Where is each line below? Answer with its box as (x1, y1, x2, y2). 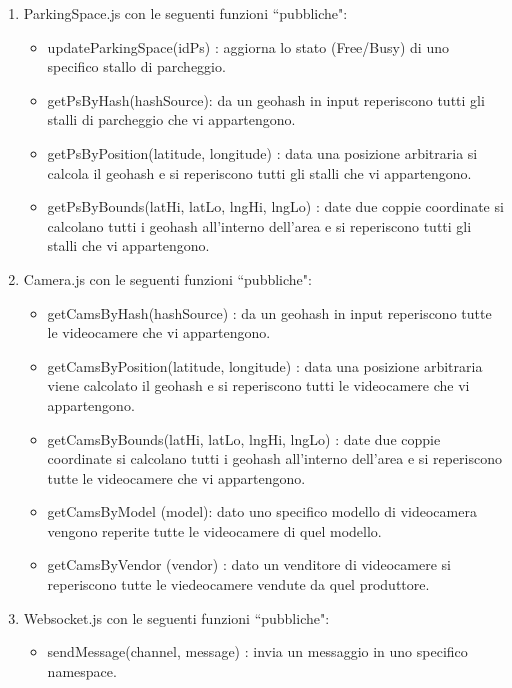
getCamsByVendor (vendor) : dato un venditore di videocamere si (47, 554, 451, 575)
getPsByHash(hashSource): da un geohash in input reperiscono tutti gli (47, 89, 485, 110)
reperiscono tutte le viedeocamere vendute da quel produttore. (47, 574, 430, 595)
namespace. (47, 660, 117, 681)
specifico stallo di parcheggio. (47, 56, 226, 77)
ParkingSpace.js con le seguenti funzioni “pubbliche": (23, 3, 348, 23)
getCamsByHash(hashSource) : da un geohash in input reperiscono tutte (47, 302, 492, 323)
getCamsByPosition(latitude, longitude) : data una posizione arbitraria (47, 355, 483, 376)
